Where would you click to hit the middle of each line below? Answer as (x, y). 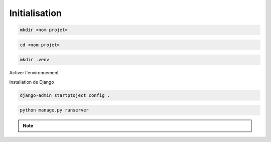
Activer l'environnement (34, 73)
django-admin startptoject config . (65, 95)
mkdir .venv (35, 60)
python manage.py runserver (54, 110)
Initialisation (36, 13)
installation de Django (32, 82)
